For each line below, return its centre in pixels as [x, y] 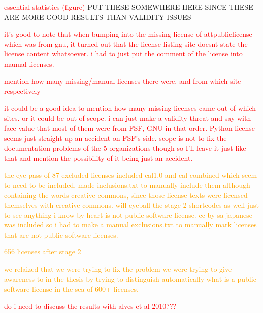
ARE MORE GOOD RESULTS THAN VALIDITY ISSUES [98, 17]
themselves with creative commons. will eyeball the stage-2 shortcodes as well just [131, 205]
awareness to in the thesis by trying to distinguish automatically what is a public [130, 279]
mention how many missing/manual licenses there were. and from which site [123, 81]
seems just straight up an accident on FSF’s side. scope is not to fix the [116, 138]
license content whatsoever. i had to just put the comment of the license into [123, 54]
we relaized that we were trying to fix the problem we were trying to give [118, 269]
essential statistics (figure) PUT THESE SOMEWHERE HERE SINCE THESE [129, 7]
